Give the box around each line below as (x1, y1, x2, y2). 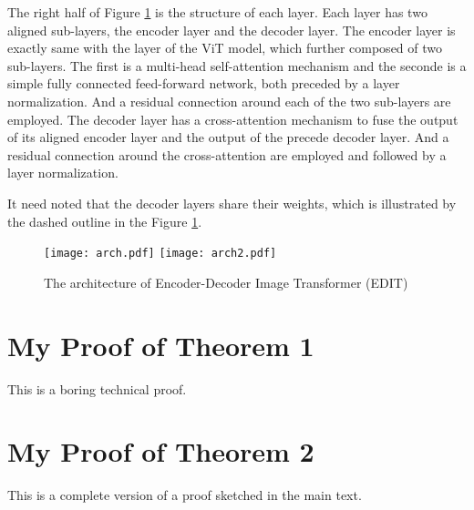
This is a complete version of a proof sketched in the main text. (7, 485, 362, 505)
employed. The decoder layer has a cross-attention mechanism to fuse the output (7, 109, 459, 128)
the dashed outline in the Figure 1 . (7, 211, 202, 230)
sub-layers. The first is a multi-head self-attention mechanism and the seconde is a (7, 56, 467, 75)
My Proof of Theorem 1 (7, 326, 314, 363)
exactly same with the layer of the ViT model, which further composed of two (7, 38, 443, 57)
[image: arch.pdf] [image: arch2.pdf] (44, 247, 277, 260)
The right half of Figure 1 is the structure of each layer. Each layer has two (7, 3, 428, 21)
